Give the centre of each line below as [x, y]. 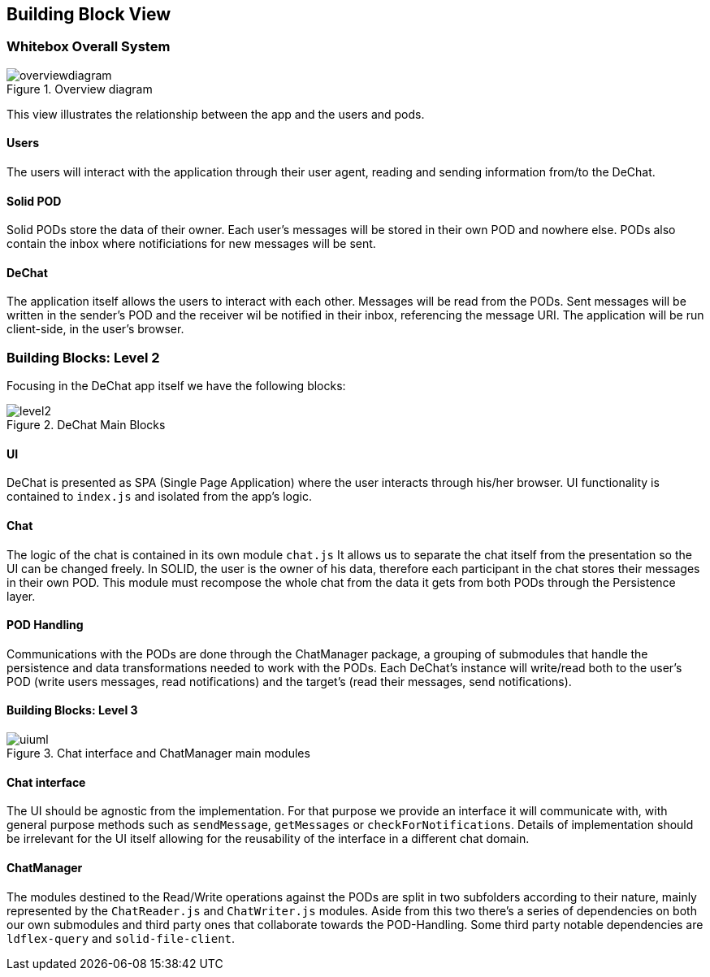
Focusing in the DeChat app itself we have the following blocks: [176, 386]
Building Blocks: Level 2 [83, 357]
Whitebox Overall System [89, 47]
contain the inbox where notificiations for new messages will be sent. [191, 244]
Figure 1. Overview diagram [80, 89]
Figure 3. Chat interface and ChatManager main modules [158, 753]
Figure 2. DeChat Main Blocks [86, 425]
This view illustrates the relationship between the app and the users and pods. [216, 114]
